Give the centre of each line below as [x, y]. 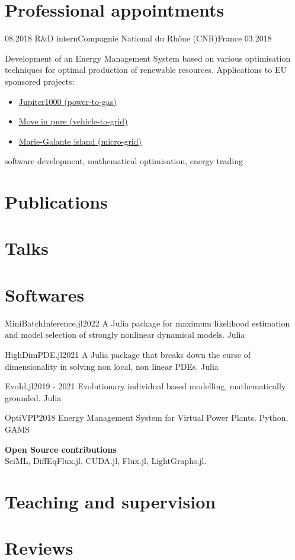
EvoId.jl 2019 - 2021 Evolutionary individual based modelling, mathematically [145, 386]
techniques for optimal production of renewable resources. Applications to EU [146, 70]
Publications [56, 202]
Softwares [45, 294]
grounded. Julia [33, 397]
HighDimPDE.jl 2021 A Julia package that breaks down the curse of [128, 354]
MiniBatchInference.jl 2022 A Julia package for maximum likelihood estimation [147, 323]
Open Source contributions [61, 449]
